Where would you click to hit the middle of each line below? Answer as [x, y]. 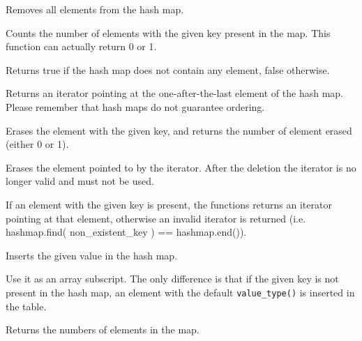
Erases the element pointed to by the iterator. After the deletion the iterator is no [181, 167]
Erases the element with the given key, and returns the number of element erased [179, 130]
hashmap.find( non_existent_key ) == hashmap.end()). [126, 232]
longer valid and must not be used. [80, 181]
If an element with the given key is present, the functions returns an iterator [169, 204]
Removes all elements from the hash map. [95, 9]
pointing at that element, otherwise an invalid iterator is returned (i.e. [156, 218]
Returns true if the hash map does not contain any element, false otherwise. [168, 69]
